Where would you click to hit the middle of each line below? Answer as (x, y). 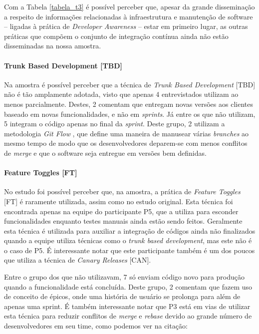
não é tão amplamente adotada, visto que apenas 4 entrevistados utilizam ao (121, 94)
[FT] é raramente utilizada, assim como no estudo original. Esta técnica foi (119, 201)
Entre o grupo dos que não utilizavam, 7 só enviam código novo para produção (124, 277)
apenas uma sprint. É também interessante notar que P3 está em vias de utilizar (127, 306)
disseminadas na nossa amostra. (53, 46)
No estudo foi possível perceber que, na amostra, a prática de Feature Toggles (122, 191)
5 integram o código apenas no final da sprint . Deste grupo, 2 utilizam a (115, 124)
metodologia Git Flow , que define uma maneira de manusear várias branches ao (127, 133)
